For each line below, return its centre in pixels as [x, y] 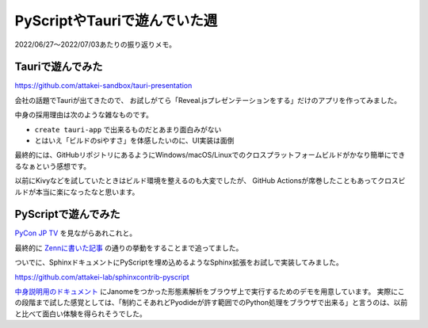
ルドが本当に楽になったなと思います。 [77, 192]
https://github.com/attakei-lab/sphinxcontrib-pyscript [102, 277]
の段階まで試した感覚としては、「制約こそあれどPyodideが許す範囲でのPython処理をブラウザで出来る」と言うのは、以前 [211, 303]
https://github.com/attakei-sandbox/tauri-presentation [103, 86]
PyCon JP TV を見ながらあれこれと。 [76, 233]
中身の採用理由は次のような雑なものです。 [84, 115]
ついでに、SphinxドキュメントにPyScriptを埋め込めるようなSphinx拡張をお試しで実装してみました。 [179, 262]
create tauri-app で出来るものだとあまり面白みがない [128, 129]
